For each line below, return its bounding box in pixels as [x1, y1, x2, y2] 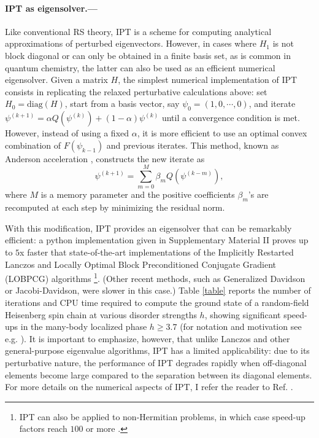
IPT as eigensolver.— [5, 1, 98, 14]
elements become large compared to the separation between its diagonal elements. [5, 368, 312, 381]
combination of [5, 138, 61, 151]
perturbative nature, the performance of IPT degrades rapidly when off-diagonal [5, 356, 307, 369]
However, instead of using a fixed [5, 127, 129, 139]
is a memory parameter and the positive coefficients [40, 188, 235, 201]
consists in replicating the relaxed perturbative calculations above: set [5, 85, 267, 98]
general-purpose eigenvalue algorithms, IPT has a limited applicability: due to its [5, 344, 310, 357]
